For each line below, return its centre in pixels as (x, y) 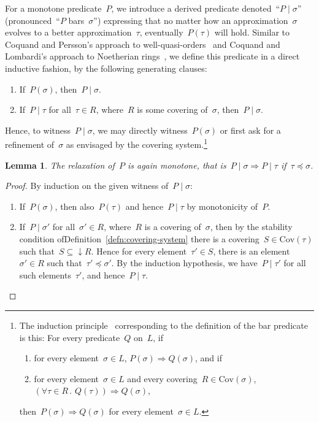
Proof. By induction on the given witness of (87, 186)
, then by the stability (251, 227)
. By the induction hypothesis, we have (184, 263)
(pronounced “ (33, 20)
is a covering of (173, 227)
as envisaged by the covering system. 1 (136, 143)
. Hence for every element (139, 251)
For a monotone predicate (53, 8)
